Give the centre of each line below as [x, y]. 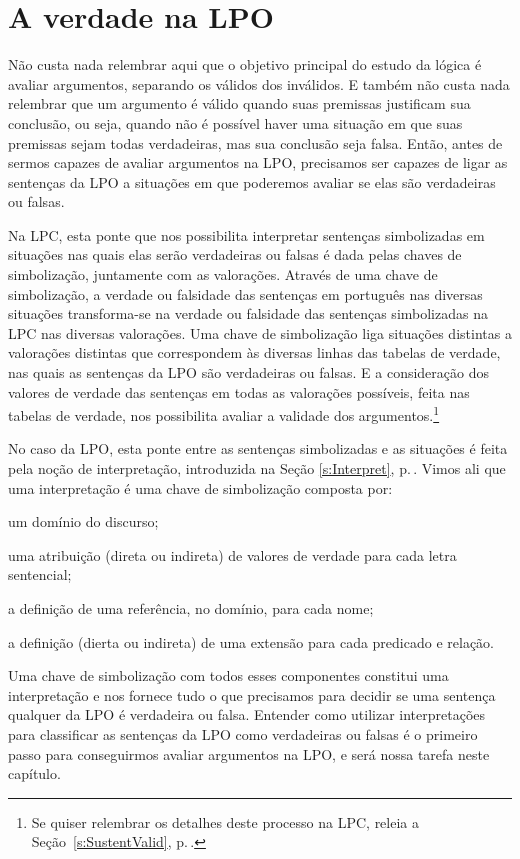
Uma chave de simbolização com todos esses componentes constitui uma [228, 675]
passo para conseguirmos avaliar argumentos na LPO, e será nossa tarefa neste [249, 753]
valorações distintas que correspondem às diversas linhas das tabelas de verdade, [254, 352]
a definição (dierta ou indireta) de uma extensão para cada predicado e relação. [251, 641]
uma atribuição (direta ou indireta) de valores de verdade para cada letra [232, 554]
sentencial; [40, 574]
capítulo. [34, 773]
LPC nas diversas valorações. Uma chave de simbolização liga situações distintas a [260, 332]
